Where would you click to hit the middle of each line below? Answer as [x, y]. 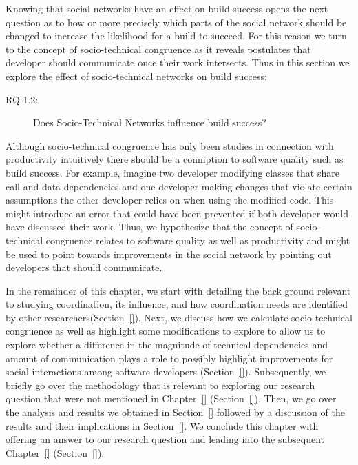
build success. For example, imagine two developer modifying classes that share [172, 172]
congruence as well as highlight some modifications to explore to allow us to [166, 331]
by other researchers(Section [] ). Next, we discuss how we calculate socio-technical [179, 317]
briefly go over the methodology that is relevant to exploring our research [160, 385]
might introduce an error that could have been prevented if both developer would [177, 213]
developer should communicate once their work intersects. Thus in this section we [178, 62]
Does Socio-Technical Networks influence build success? [150, 122]
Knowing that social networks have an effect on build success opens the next [167, 8]
